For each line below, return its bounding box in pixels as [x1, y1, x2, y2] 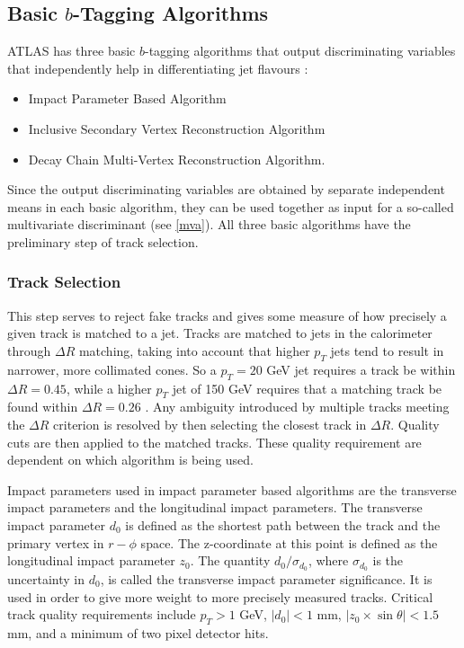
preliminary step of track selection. [7, 232, 199, 251]
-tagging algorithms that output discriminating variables [145, 41, 456, 60]
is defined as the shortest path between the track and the [125, 515, 441, 534]
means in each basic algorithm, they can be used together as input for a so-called [7, 197, 454, 216]
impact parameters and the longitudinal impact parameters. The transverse [7, 498, 423, 517]
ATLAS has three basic [7, 41, 136, 60]
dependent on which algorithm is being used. [7, 450, 254, 469]
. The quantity [190, 551, 271, 570]
